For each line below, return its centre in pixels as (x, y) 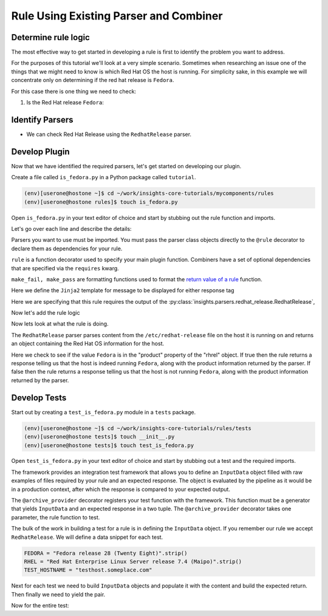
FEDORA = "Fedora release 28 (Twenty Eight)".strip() (106, 553)
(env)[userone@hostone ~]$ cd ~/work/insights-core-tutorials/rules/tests (138, 428)
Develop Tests (39, 398)
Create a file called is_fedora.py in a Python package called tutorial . (104, 177)
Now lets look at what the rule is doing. (60, 324)
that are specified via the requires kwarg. (65, 268)
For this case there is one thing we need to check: (74, 91)
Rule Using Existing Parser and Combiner (117, 16)
